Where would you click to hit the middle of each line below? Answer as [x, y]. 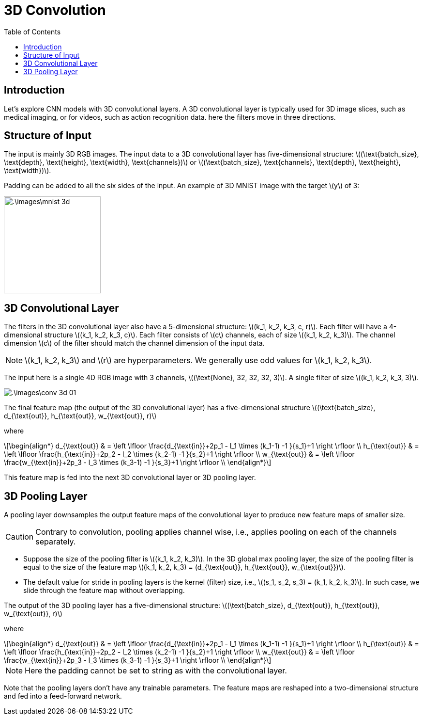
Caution [20, 537]
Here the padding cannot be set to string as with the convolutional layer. [156, 671]
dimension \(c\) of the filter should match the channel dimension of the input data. [134, 343]
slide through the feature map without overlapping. [104, 591]
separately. [56, 542]
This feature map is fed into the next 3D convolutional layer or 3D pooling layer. [130, 478]
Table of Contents [32, 32]
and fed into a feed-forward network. [63, 696]
